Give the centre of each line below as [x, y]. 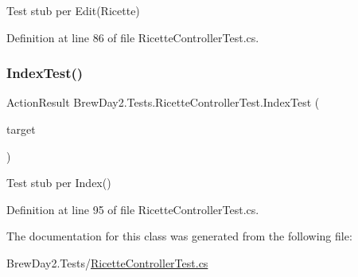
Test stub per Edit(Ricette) [73, 10]
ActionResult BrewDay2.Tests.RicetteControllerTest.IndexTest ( [163, 102]
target [21, 129]
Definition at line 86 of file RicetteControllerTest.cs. [133, 37]
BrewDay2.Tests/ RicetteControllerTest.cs [107, 262]
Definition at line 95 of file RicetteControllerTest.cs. [133, 209]
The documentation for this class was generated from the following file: [179, 236]
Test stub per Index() [59, 183]
